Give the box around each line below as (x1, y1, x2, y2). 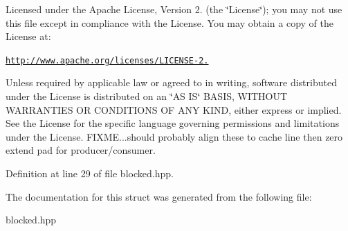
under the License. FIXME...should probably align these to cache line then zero (6, 129, 343, 143)
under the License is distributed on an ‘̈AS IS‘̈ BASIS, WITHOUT (6, 89, 288, 103)
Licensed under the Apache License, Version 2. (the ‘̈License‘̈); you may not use (6, 2, 342, 16)
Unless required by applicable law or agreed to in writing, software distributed (6, 75, 337, 90)
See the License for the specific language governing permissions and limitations (6, 116, 340, 130)
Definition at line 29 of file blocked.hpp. (6, 166, 174, 180)
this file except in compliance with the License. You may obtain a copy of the (6, 15, 333, 30)
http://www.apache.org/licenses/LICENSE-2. (6, 55, 209, 66)
